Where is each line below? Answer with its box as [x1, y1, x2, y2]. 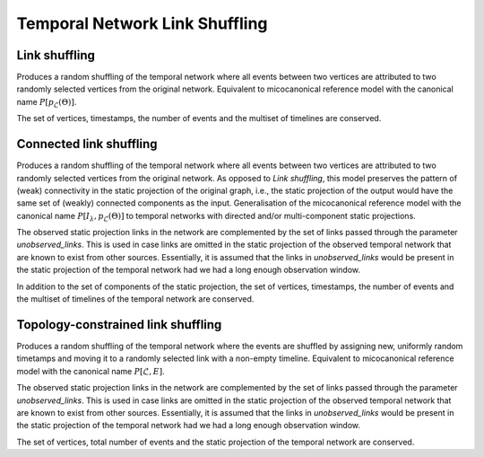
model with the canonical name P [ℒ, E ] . [16, 365, 165, 376]
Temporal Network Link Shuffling [16, 13, 268, 33]
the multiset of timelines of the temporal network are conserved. [16, 294, 255, 304]
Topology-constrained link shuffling [16, 317, 222, 332]
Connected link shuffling [16, 136, 158, 152]
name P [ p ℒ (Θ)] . [16, 96, 77, 110]
